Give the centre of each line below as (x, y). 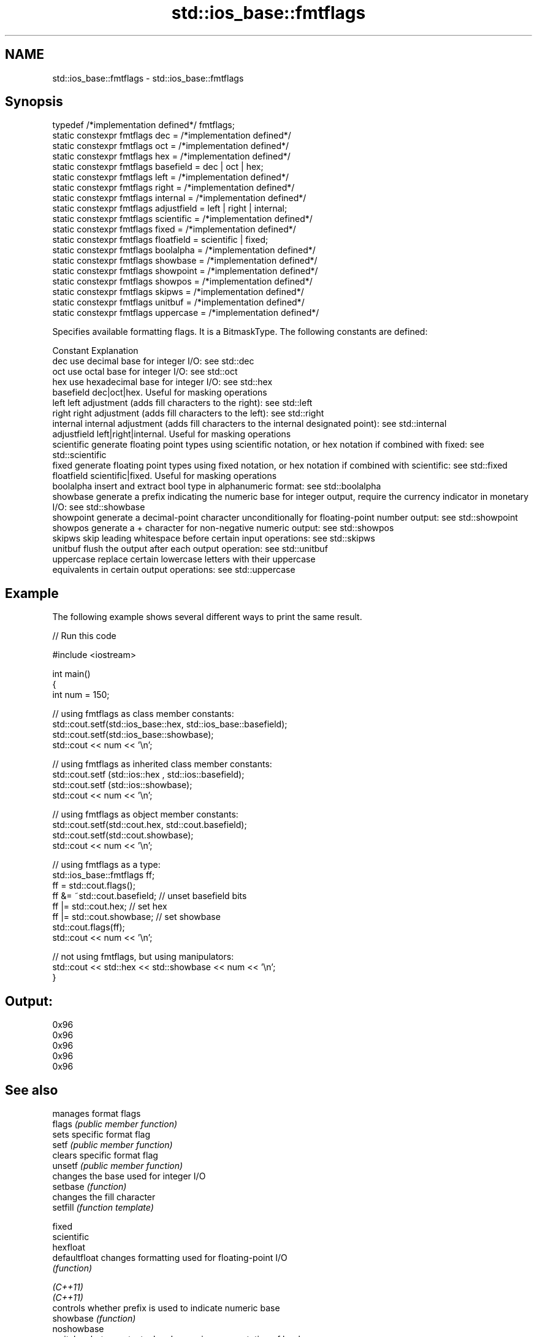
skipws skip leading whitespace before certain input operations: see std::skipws (214, 538)
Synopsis (34, 102)
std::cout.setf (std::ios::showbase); (122, 785)
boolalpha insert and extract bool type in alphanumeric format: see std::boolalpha (217, 486)
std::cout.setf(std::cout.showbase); (123, 835)
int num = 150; (81, 695)
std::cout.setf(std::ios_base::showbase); (133, 735)
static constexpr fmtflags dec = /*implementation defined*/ (172, 136)
